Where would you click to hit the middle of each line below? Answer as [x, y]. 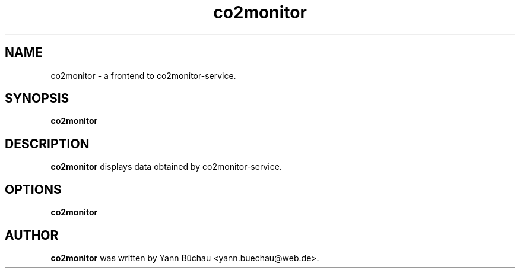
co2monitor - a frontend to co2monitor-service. [143, 75]
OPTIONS [33, 189]
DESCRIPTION [47, 144]
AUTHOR [32, 235]
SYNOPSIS [37, 99]
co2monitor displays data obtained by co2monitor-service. [166, 167]
